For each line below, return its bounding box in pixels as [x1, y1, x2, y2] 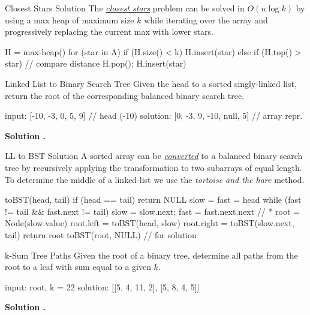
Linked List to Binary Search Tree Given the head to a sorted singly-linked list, [5, 77, 297, 89]
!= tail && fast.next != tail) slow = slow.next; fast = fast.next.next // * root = [5, 205, 300, 217]
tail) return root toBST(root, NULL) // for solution [5, 228, 197, 241]
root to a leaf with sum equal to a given [5, 260, 151, 273]
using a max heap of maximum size [5, 13, 134, 26]
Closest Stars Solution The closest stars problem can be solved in [5, 2, 245, 14]
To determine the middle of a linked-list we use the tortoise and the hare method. [5, 173, 305, 185]
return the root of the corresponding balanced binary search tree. [5, 89, 245, 101]
